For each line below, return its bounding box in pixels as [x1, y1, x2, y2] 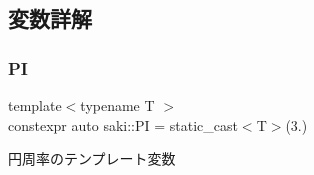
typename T [80, 95, 155, 115]
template [8, 95, 62, 115]
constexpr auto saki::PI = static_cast [8, 114, 238, 135]
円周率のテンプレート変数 [8, 148, 176, 169]
